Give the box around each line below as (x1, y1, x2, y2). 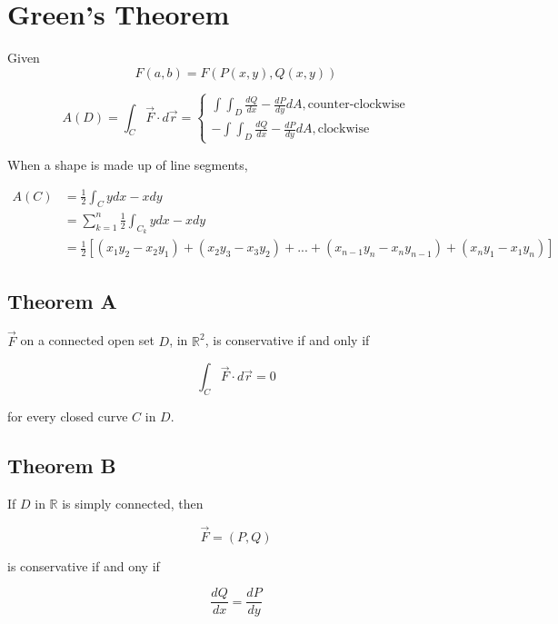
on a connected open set (20, 331, 154, 350)
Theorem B (7, 451, 116, 480)
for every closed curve (7, 407, 128, 426)
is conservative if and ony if (7, 556, 160, 575)
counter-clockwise (307, 98, 405, 112)
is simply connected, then (62, 493, 204, 512)
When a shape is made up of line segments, (7, 154, 248, 173)
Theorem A (7, 286, 117, 314)
